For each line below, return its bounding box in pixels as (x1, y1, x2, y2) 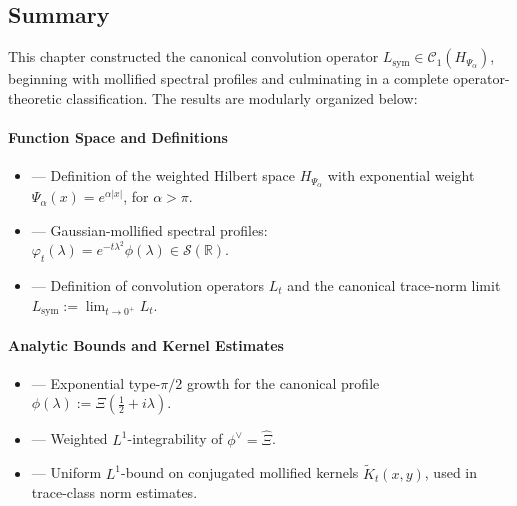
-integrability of (127, 428, 223, 449)
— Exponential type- (31, 372, 161, 393)
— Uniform (31, 462, 102, 483)
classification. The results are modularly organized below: (66, 87, 418, 108)
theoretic (8, 87, 62, 108)
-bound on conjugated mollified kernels (120, 462, 359, 483)
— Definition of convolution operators (31, 275, 264, 296)
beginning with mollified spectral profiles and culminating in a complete (8, 68, 449, 89)
